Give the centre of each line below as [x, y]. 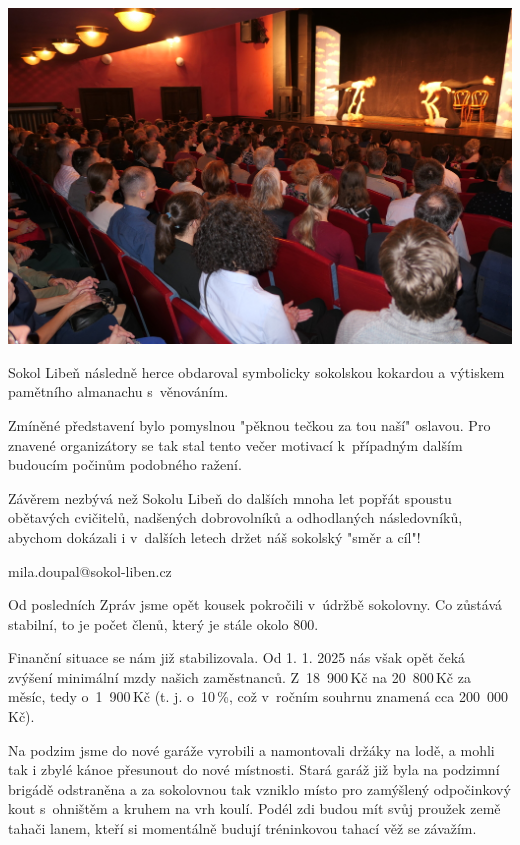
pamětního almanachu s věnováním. [118, 391]
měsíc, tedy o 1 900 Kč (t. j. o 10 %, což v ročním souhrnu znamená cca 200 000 [258, 696]
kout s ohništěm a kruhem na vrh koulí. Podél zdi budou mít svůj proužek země [254, 808]
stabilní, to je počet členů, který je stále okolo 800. [163, 623]
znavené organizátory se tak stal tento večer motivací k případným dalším [235, 444]
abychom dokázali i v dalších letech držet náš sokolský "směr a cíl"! [214, 536]
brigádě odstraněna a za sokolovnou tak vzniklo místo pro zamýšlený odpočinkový [259, 788]
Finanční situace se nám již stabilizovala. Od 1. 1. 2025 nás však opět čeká [237, 657]
